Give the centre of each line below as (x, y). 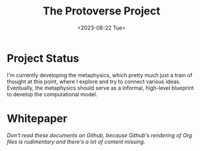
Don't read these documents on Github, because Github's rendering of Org (100, 135)
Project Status (43, 58)
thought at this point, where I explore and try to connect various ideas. (94, 81)
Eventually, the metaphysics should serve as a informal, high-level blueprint (100, 88)
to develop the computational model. (52, 94)
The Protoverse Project (102, 11)
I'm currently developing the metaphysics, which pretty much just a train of (100, 75)
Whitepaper (37, 118)
